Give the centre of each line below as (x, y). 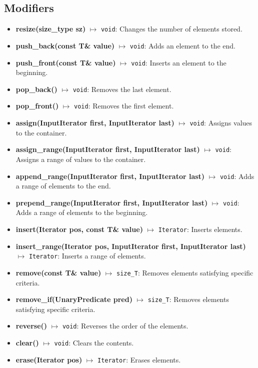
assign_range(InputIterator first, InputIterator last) (108, 149)
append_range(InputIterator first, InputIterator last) (110, 176)
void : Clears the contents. (94, 343)
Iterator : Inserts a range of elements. (87, 256)
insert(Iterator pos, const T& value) (79, 229)
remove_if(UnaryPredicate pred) (74, 299)
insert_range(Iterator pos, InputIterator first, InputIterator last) (131, 246)
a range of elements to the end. (63, 186)
